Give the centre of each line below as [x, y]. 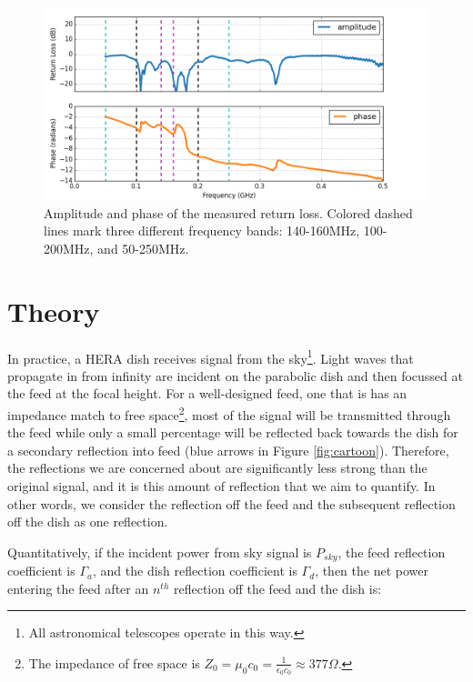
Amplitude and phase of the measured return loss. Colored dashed [228, 212]
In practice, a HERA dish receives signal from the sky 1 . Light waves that [211, 356]
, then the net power [372, 571]
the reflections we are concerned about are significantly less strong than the [217, 468]
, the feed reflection [392, 552]
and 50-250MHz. [143, 248]
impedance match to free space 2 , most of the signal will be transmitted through [229, 413]
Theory [54, 311]
